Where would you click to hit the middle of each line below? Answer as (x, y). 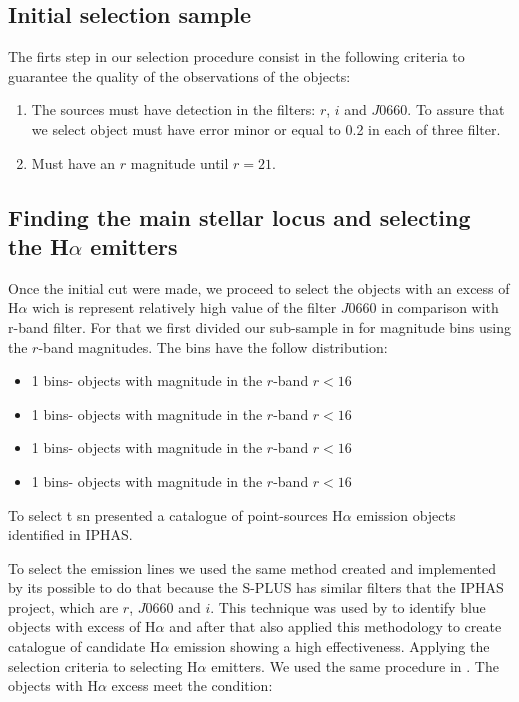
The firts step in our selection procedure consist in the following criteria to (236, 56)
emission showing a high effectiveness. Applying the (332, 646)
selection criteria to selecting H (103, 665)
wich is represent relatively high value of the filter (184, 307)
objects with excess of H (82, 626)
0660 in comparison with (423, 307)
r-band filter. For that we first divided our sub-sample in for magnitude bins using (259, 326)
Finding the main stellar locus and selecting (239, 216)
